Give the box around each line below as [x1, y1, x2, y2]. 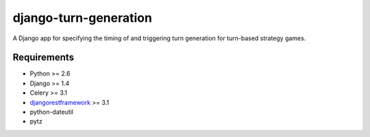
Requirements [12, 52, 75, 63]
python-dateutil [29, 108, 74, 116]
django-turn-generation [12, 10, 152, 25]
